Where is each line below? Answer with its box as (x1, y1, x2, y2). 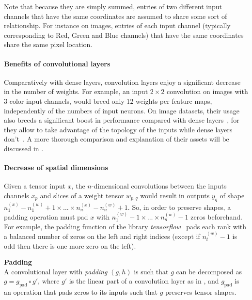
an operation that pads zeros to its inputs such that (4, 287, 158, 297)
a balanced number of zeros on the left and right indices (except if (4, 231, 200, 241)
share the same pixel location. (4, 39, 93, 49)
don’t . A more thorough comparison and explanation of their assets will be (4, 134, 229, 144)
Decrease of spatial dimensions (4, 162, 108, 173)
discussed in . (4, 143, 44, 153)
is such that (134, 266, 169, 276)
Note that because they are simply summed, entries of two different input (4, 1, 222, 11)
